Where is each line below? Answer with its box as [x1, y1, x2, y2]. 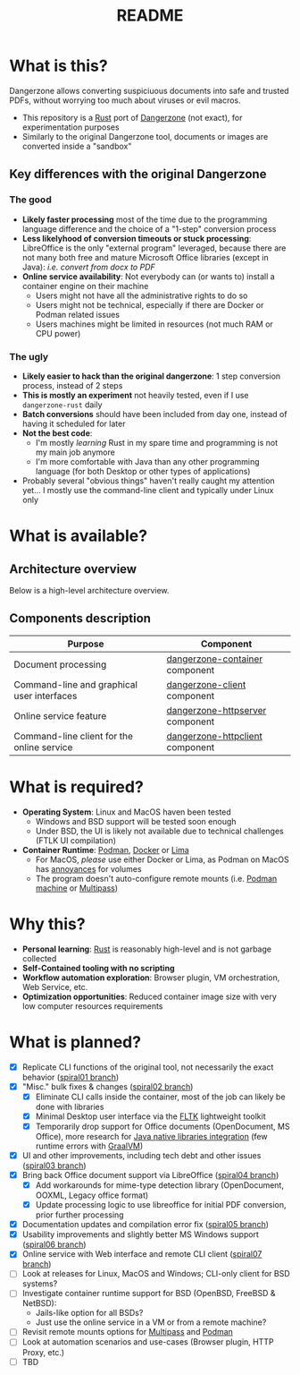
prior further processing [35, 1209, 124, 1220]
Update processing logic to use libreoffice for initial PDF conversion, [35, 1200, 287, 1210]
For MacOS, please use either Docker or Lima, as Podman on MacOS [35, 854, 290, 865]
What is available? [9, 525, 148, 546]
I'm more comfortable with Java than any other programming [35, 456, 261, 466]
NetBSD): [21, 1298, 57, 1309]
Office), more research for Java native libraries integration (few [35, 1131, 268, 1141]
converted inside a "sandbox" [21, 141, 132, 151]
